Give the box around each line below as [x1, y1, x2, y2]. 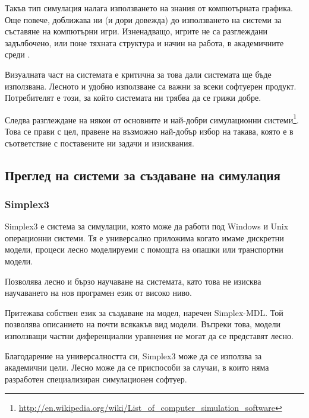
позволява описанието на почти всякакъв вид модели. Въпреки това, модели [5, 318, 280, 330]
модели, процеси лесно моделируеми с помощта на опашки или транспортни [5, 243, 283, 256]
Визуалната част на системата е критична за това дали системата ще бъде [5, 68, 272, 80]
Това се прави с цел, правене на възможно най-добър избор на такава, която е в [5, 125, 294, 137]
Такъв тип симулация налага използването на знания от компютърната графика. [5, 2, 293, 14]
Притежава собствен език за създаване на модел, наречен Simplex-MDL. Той [5, 306, 283, 318]
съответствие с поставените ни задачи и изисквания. [5, 136, 194, 149]
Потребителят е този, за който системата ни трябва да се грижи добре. [5, 91, 261, 104]
